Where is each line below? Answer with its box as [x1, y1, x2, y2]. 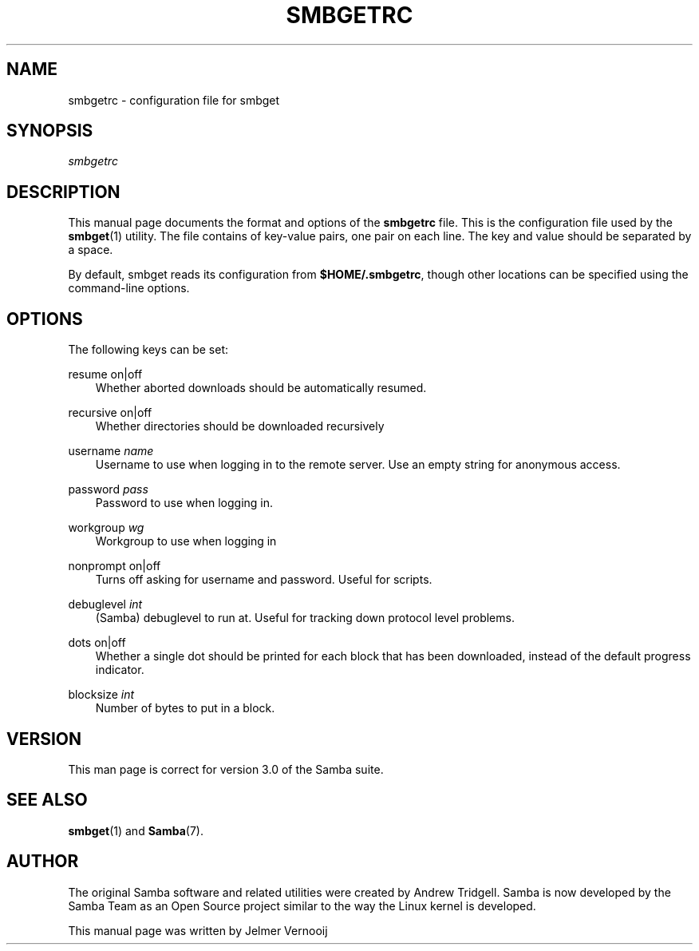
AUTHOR [6, 851, 79, 872]
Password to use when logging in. [95, 496, 274, 510]
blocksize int [68, 687, 135, 702]
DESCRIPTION [6, 181, 120, 202]
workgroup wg [68, 521, 144, 535]
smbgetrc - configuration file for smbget [68, 93, 280, 107]
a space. [68, 243, 113, 257]
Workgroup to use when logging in [95, 534, 277, 549]
